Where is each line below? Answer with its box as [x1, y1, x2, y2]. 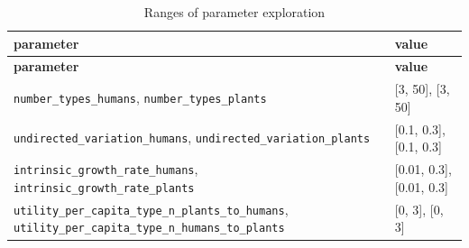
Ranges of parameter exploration [143, 3, 326, 21]
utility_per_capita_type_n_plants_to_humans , [14, 199, 289, 218]
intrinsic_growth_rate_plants [14, 181, 195, 195]
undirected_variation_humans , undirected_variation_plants [14, 128, 371, 147]
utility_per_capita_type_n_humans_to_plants [14, 222, 285, 235]
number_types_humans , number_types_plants [14, 88, 267, 107]
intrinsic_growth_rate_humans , [14, 160, 198, 179]
